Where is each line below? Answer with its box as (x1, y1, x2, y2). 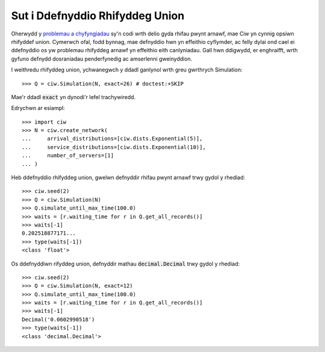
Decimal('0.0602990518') (22, 316, 95, 323)
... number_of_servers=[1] (22, 152, 114, 159)
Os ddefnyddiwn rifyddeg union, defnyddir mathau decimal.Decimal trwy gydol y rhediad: (11, 260, 240, 267)
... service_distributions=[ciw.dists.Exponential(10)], (22, 144, 206, 150)
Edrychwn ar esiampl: (11, 105, 66, 112)
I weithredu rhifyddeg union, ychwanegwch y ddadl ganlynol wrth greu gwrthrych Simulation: (11, 66, 243, 73)
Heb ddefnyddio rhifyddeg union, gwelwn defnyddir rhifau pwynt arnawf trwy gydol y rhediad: (11, 174, 246, 181)
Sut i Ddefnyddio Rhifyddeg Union (11, 9, 185, 22)
